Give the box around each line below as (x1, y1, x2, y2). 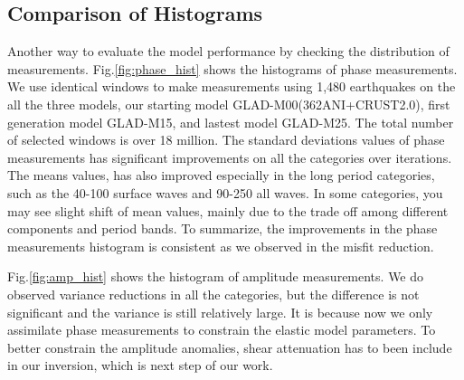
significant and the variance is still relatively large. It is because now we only (7, 302, 433, 321)
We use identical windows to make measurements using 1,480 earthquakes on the (7, 77, 456, 96)
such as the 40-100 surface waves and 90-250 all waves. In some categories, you (7, 183, 443, 202)
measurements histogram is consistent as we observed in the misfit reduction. (7, 236, 434, 255)
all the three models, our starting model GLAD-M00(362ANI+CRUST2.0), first (7, 94, 450, 113)
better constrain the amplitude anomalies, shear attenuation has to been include (7, 337, 452, 356)
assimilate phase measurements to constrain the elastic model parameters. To (7, 320, 436, 339)
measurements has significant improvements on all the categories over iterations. (7, 147, 452, 166)
